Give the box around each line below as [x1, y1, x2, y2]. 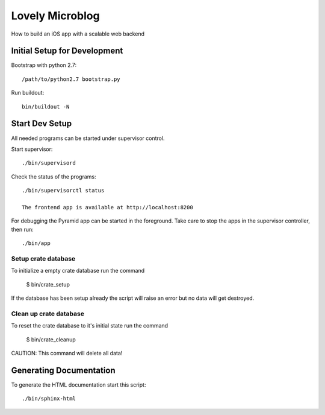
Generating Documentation [11, 365, 116, 375]
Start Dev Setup [11, 118, 72, 129]
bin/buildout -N [22, 103, 70, 110]
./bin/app [22, 240, 51, 247]
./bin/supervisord [22, 160, 76, 166]
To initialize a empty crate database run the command [11, 267, 145, 274]
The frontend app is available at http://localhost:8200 [22, 204, 194, 211]
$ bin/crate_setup [26, 280, 70, 288]
